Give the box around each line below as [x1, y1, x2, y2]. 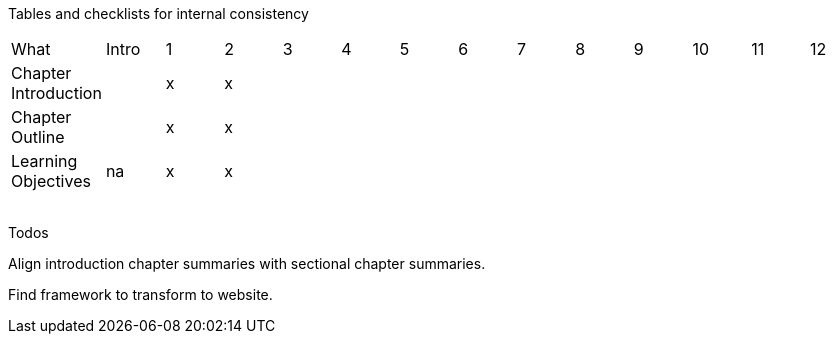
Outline [11, 127, 65, 147]
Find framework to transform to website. [8, 286, 273, 303]
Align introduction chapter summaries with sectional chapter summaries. [8, 255, 486, 272]
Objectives [11, 171, 91, 191]
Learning [11, 151, 78, 171]
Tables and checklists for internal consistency [8, 5, 309, 22]
